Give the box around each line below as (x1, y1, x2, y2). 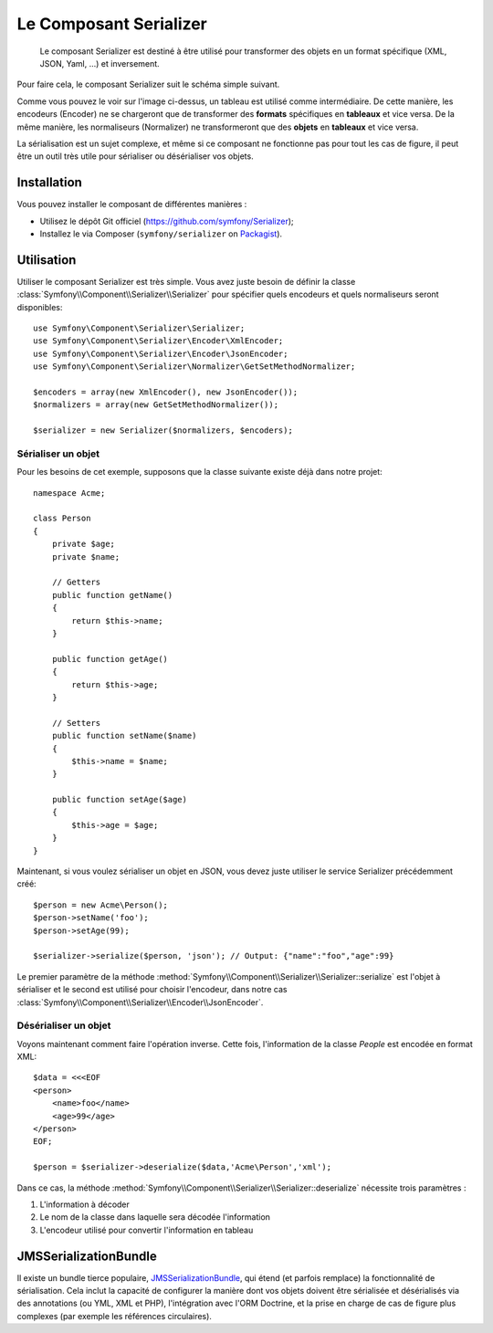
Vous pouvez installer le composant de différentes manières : (16, 199, 247, 210)
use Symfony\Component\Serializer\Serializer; (33, 323, 246, 333)
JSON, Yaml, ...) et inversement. (39, 58, 160, 68)
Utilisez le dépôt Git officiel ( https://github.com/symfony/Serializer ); (39, 215, 294, 226)
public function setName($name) (51, 730, 197, 741)
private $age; (51, 539, 116, 550)
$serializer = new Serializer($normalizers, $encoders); (33, 425, 294, 436)
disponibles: (16, 301, 63, 312)
